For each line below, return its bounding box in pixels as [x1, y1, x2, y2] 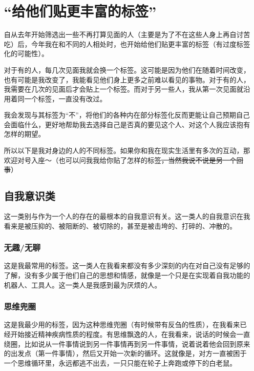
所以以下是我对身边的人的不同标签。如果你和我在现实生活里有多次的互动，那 [4, 145, 250, 156]
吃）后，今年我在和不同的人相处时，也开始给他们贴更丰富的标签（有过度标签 [4, 39, 250, 49]
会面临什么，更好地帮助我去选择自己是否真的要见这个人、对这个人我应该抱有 [4, 119, 250, 129]
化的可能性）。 [4, 48, 48, 59]
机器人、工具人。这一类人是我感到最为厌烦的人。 [4, 279, 161, 290]
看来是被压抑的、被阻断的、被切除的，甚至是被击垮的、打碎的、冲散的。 [4, 220, 236, 231]
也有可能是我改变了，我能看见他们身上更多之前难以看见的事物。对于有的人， [4, 74, 250, 84]
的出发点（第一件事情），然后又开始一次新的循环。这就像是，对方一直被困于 [4, 348, 247, 358]
